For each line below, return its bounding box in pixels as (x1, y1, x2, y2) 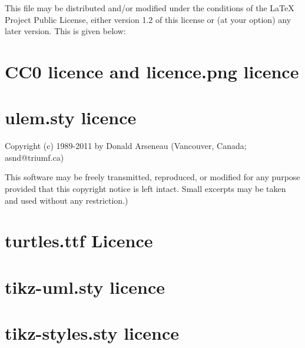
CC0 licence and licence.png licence (5, 59, 299, 83)
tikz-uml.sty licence (5, 274, 165, 299)
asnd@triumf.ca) (5, 151, 64, 163)
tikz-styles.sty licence (5, 321, 180, 345)
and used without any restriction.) (5, 194, 128, 206)
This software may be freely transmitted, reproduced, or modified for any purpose (5, 171, 300, 183)
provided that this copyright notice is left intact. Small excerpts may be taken (5, 183, 286, 195)
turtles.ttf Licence (5, 228, 153, 253)
